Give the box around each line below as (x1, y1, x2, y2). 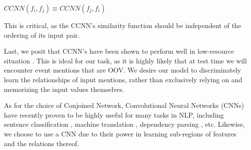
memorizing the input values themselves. (4, 84, 124, 94)
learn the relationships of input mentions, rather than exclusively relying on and (4, 74, 242, 84)
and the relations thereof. (4, 138, 79, 148)
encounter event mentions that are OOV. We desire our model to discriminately (4, 65, 241, 75)
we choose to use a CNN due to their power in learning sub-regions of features (4, 128, 236, 138)
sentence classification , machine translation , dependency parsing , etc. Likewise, (4, 119, 245, 129)
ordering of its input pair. (4, 30, 80, 40)
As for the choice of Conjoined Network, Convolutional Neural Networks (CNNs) (4, 100, 244, 110)
